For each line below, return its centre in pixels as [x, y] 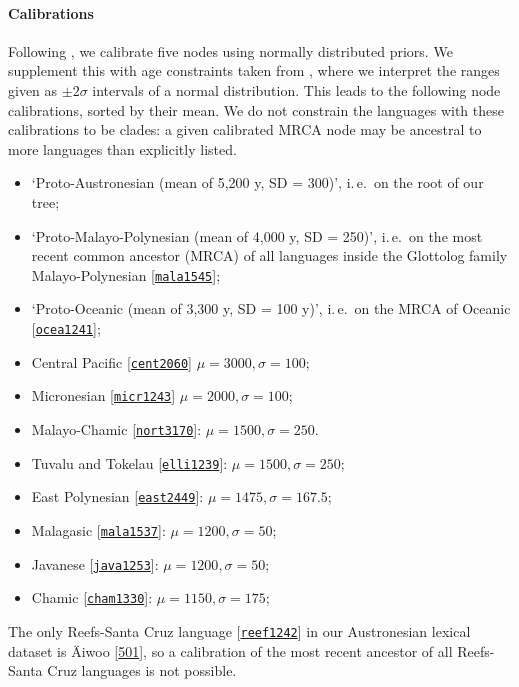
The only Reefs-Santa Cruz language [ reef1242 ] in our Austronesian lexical [239, 630]
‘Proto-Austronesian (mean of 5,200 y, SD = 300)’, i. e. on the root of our [257, 182]
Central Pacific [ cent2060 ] [112, 361]
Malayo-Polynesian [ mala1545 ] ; [126, 274]
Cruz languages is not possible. [142, 670]
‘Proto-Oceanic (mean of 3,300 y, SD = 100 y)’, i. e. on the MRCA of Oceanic [271, 308]
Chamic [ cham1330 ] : [92, 597]
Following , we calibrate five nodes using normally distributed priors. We [230, 50]
